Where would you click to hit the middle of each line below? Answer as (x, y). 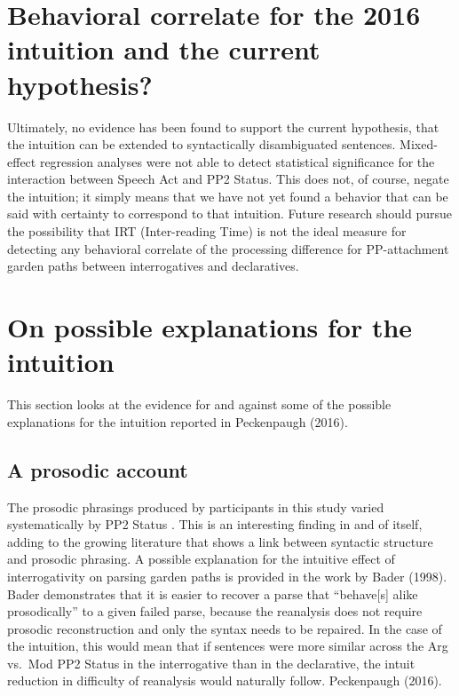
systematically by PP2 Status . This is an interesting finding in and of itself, (215, 524)
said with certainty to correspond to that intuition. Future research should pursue (230, 214)
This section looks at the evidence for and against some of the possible (199, 404)
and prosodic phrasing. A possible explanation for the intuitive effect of (201, 559)
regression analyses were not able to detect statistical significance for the (237, 161)
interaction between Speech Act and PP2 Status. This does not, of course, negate (228, 179)
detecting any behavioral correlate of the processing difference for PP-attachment (228, 248)
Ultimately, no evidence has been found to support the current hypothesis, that (223, 127)
